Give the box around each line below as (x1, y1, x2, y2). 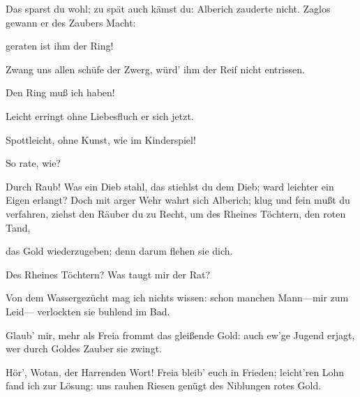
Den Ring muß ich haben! (6, 85, 115, 100)
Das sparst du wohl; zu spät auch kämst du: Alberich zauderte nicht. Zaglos (6, 1, 331, 15)
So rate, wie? (6, 156, 61, 170)
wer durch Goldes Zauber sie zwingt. (6, 341, 162, 356)
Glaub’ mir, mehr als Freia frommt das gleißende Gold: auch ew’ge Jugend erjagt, (6, 327, 355, 342)
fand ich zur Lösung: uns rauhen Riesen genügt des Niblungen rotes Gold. (6, 378, 322, 393)
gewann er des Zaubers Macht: (6, 15, 136, 29)
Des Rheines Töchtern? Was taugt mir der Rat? (6, 267, 211, 281)
